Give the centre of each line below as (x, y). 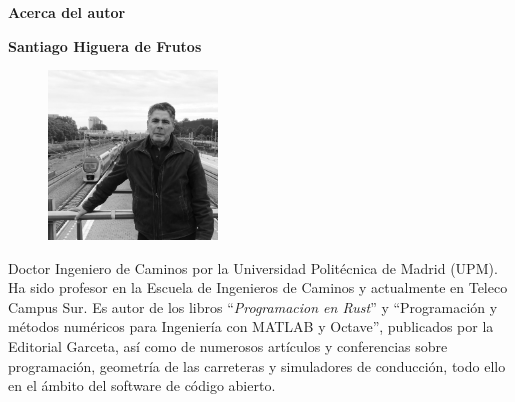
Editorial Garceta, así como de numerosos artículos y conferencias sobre (228, 345)
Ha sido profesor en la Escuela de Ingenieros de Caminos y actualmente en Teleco (258, 287)
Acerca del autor (67, 12)
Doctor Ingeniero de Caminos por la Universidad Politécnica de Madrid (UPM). (253, 267)
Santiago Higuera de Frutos (105, 45)
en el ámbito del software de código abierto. (142, 385)
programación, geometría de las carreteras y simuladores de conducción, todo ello (257, 365)
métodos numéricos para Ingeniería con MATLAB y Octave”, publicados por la (251, 326)
